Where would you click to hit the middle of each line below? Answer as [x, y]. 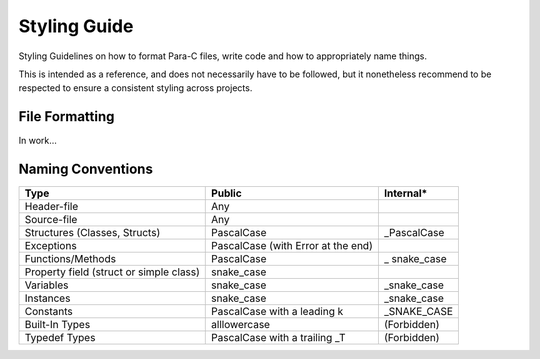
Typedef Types [60, 338]
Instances [47, 298]
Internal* [405, 193]
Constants [49, 312]
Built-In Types [57, 325]
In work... [37, 141]
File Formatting [66, 116]
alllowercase [240, 325]
